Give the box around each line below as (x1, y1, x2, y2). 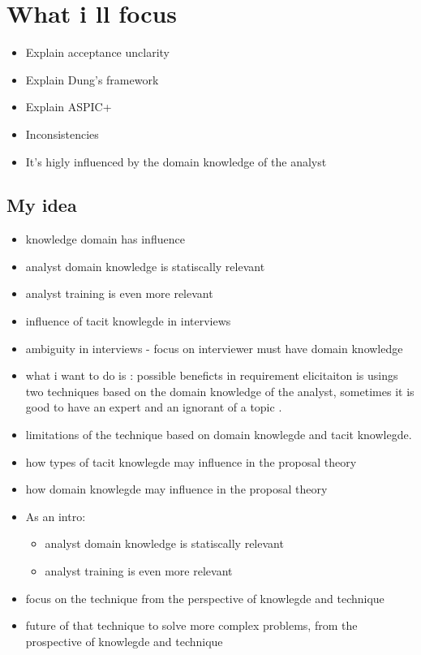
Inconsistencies (25, 125, 99, 142)
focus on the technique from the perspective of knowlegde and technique (25, 589, 384, 606)
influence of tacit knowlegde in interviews (25, 312, 231, 330)
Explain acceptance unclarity (25, 44, 170, 61)
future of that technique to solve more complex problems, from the (25, 617, 358, 634)
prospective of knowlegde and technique (25, 632, 223, 649)
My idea (6, 192, 77, 218)
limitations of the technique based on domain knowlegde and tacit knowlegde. (25, 426, 412, 443)
